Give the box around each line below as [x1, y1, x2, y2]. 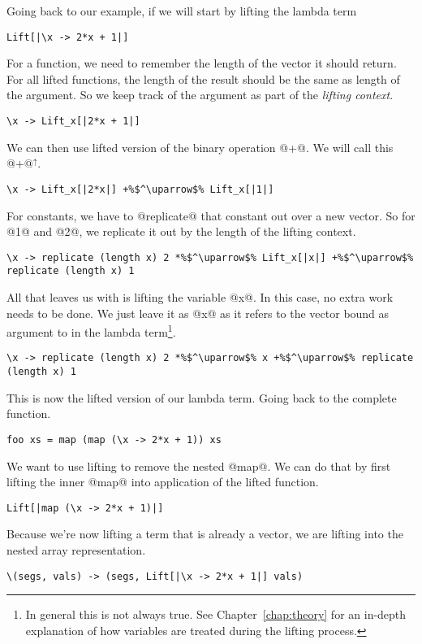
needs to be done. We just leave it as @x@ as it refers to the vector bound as [6, 304, 390, 321]
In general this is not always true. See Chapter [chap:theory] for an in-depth [25, 606, 407, 623]
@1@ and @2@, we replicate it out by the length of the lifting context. [6, 223, 356, 240]
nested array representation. [6, 542, 146, 559]
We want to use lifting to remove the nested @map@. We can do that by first [6, 457, 391, 474]
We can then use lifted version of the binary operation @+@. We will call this [6, 138, 394, 155]
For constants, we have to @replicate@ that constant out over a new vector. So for [6, 207, 416, 224]
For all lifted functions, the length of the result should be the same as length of [6, 70, 400, 87]
